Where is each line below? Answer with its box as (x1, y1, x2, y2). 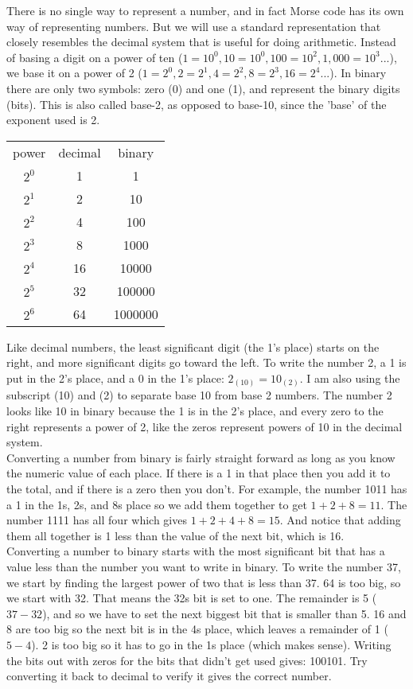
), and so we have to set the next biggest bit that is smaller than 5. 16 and (42, 605, 407, 621)
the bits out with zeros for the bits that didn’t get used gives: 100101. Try (6, 652, 368, 668)
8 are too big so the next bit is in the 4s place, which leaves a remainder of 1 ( (6, 621, 388, 637)
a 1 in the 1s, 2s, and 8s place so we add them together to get (6, 496, 307, 512)
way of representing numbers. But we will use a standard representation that (6, 18, 381, 34)
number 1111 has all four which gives (6, 512, 187, 528)
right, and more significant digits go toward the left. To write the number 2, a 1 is (6, 354, 407, 371)
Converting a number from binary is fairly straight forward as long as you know (6, 449, 395, 465)
